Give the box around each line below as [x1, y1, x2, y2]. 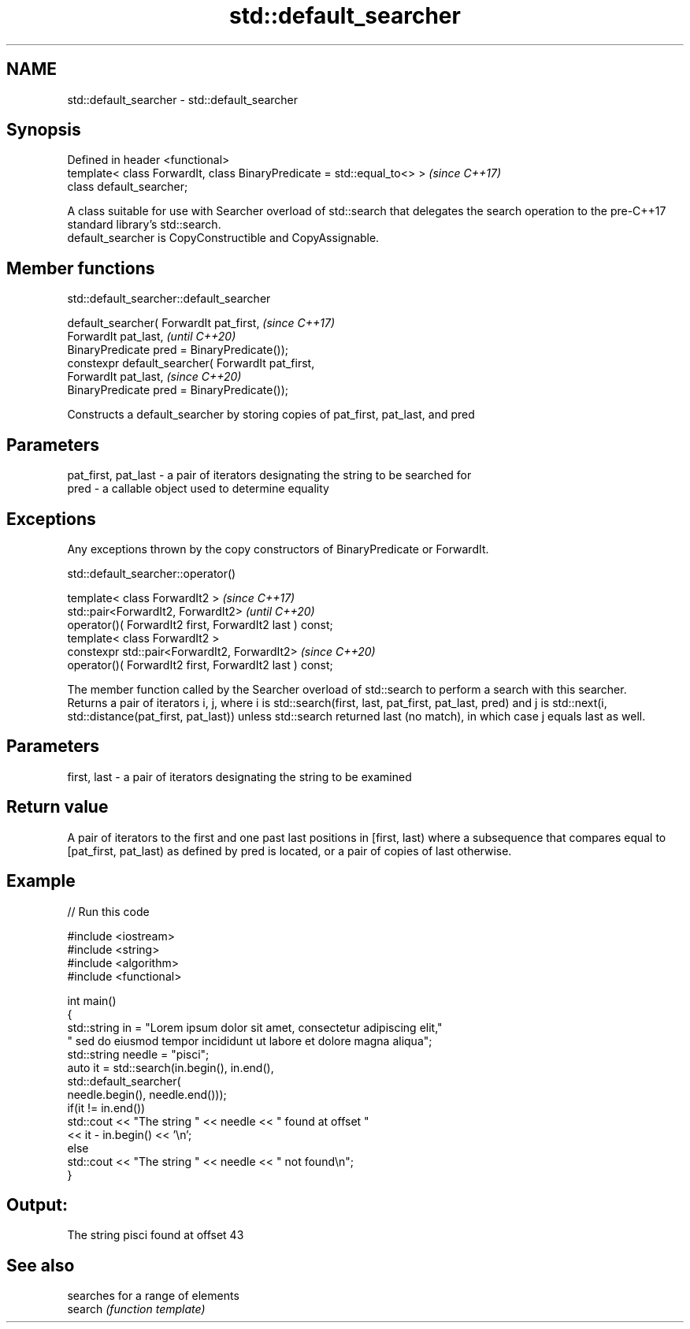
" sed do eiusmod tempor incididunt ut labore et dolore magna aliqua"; [67, 1033, 432, 1048]
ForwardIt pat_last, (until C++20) [67, 329, 236, 344]
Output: [6, 1194, 68, 1215]
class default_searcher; [67, 180, 188, 194]
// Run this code [67, 904, 150, 918]
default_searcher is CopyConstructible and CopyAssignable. [67, 231, 380, 245]
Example [6, 871, 76, 892]
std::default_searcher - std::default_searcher [67, 92, 299, 106]
